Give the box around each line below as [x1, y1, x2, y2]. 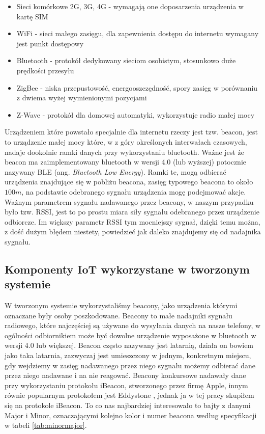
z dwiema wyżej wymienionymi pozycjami [16, 92, 147, 103]
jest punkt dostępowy [16, 38, 84, 48]
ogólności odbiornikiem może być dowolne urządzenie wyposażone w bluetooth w [5, 330, 256, 340]
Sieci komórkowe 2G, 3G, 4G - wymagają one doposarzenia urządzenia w [16, 1, 244, 11]
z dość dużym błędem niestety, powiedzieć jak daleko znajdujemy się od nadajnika [5, 226, 261, 237]
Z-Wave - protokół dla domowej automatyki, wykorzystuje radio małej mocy [16, 109, 255, 120]
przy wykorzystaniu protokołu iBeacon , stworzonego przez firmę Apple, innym [5, 379, 248, 390]
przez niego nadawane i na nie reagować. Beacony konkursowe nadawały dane [5, 370, 246, 381]
